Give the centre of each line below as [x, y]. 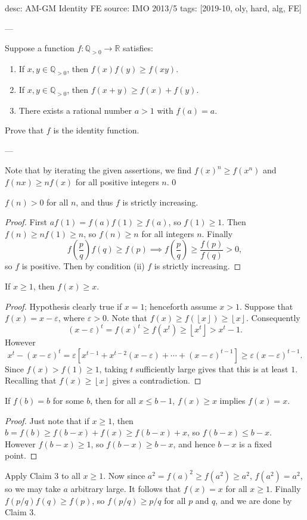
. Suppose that [266, 306]
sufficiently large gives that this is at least [212, 368]
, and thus [94, 202]
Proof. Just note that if [47, 420]
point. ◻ [21, 455]
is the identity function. [96, 130]
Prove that [24, 130]
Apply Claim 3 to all [43, 475]
